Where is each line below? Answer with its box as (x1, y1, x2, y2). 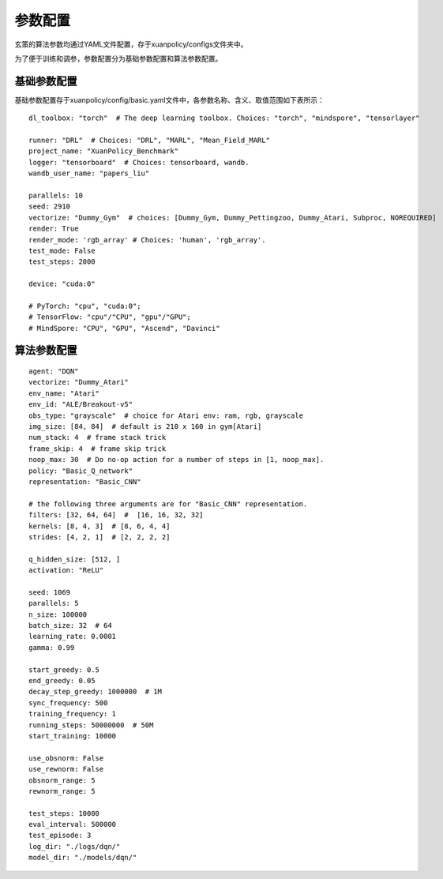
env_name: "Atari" (28, 389, 100, 398)
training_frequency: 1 (28, 709, 117, 719)
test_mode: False (28, 246, 96, 255)
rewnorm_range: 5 (28, 787, 96, 795)
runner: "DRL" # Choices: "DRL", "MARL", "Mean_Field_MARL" (28, 136, 270, 145)
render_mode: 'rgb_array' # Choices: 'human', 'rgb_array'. (28, 235, 266, 244)
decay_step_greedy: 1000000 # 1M (28, 687, 162, 697)
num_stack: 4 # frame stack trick (28, 433, 167, 442)
